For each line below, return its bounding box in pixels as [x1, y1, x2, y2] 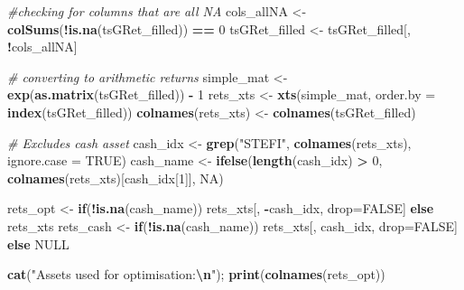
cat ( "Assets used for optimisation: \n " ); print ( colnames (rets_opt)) [7, 265, 385, 284]
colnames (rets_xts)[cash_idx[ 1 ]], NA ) [7, 168, 224, 187]
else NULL [7, 234, 70, 253]
